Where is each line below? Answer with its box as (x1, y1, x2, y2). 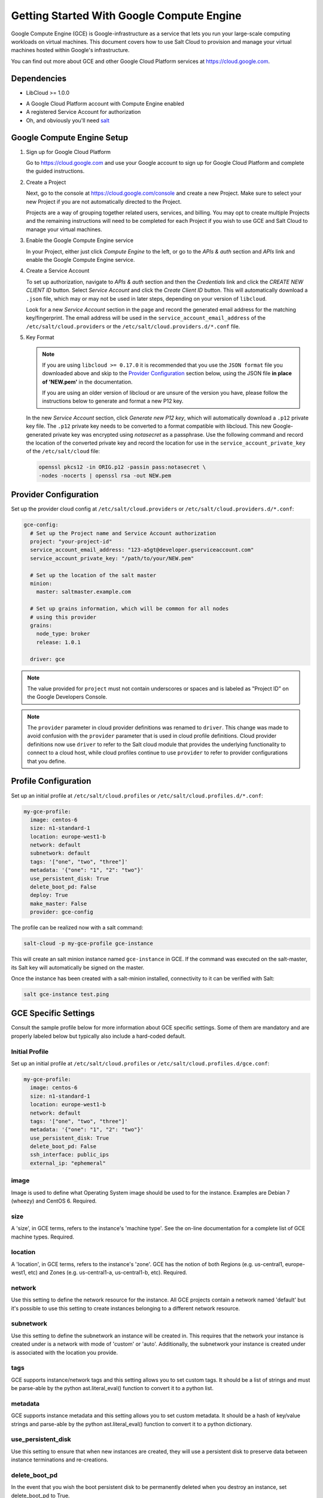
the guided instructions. (26, 168, 85, 175)
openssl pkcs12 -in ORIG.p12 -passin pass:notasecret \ (38, 464, 206, 470)
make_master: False (30, 900, 87, 907)
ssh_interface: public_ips (30, 1151, 109, 1158)
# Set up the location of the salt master (30, 572, 157, 578)
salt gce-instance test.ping (23, 990, 109, 998)
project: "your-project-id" (30, 538, 112, 545)
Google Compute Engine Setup (11, 132, 129, 143)
